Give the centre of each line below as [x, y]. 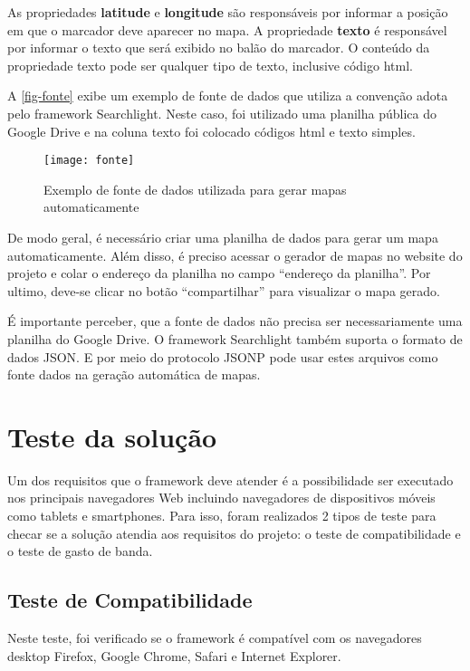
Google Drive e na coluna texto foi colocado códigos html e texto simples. [211, 131]
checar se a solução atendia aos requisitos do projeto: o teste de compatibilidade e [234, 533]
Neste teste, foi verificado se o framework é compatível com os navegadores [215, 638]
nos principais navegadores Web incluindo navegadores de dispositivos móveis [221, 498]
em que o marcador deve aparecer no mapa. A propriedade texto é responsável [227, 29]
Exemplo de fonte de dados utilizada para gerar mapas [195, 189]
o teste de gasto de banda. [80, 551]
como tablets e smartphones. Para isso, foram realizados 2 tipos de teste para [222, 516]
